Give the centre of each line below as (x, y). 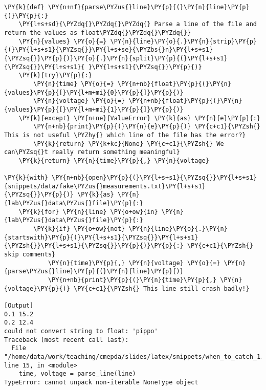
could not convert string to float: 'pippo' (81, 331)
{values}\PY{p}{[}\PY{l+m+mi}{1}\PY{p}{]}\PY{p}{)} (94, 109)
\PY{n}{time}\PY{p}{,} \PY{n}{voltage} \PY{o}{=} (134, 263)
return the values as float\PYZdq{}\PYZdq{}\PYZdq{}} (98, 32)
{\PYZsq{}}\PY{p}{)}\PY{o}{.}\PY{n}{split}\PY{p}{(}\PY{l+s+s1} (116, 58)
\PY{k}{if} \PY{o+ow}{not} (79, 229)
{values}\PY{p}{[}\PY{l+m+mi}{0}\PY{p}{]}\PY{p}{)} (94, 92)
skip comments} (30, 255)
